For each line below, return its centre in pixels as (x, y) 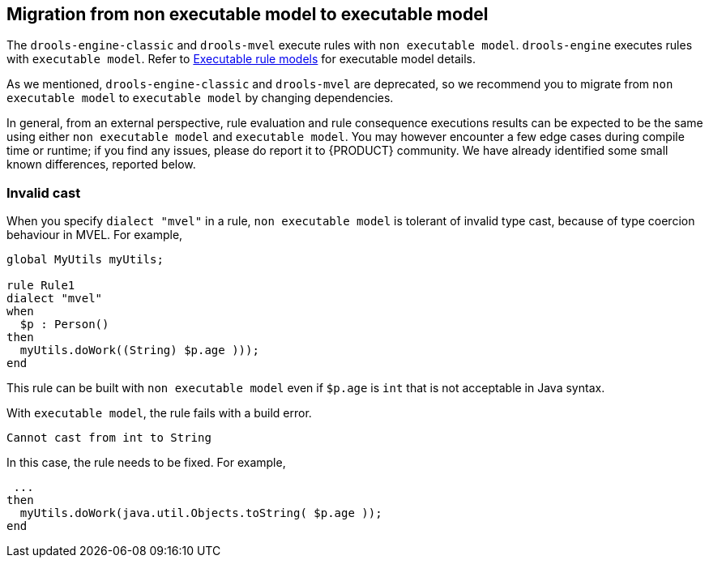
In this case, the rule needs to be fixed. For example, (146, 463)
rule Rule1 (41, 286)
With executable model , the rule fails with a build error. (159, 413)
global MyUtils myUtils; (85, 260)
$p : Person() (64, 325)
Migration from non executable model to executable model (248, 14)
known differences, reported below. (101, 164)
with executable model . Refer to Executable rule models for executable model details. (241, 59)
